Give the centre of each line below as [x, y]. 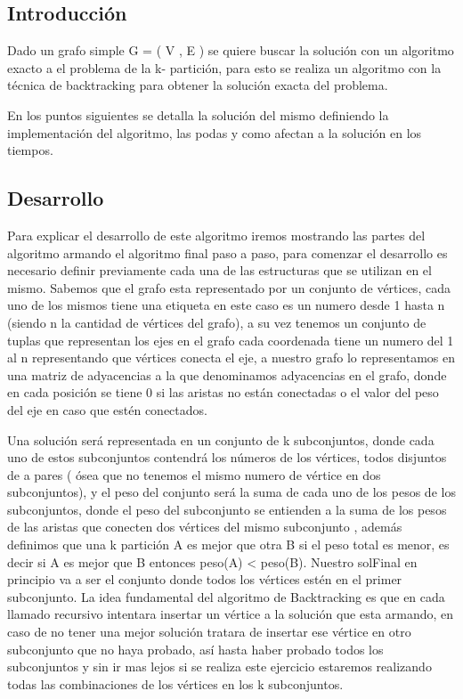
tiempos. [30, 150]
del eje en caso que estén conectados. [107, 409]
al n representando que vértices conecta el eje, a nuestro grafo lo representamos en [231, 358]
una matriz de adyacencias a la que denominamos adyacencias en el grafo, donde [227, 374]
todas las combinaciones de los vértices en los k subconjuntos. [175, 683]
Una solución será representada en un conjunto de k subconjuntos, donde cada [221, 439]
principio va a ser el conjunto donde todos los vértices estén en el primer [205, 579]
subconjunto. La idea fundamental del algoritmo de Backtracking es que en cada [226, 596]
